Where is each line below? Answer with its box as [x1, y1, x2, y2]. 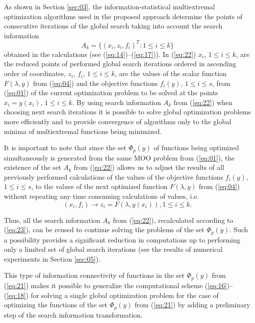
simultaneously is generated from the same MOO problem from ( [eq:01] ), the [4, 152, 235, 162]
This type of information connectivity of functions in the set [4, 270, 185, 280]
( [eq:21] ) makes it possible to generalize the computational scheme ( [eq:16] [4, 280, 227, 290]
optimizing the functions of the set [4, 299, 107, 310]
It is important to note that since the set [4, 142, 127, 153]
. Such [229, 224, 248, 235]
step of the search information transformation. [4, 309, 143, 320]
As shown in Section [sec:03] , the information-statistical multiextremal [4, 1, 215, 11]
